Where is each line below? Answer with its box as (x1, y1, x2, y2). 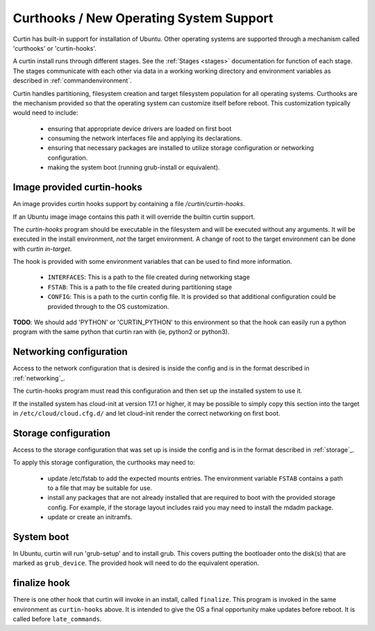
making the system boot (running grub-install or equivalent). (47, 163, 220, 171)
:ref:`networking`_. (12, 373, 66, 382)
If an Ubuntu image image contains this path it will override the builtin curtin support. (12, 212, 256, 221)
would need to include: (12, 108, 78, 117)
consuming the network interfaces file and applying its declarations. (47, 134, 242, 142)
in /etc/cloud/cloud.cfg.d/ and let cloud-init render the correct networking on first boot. (12, 409, 281, 417)
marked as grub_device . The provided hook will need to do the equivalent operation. (12, 559, 260, 567)
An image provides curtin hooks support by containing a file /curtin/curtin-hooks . (12, 200, 246, 208)
